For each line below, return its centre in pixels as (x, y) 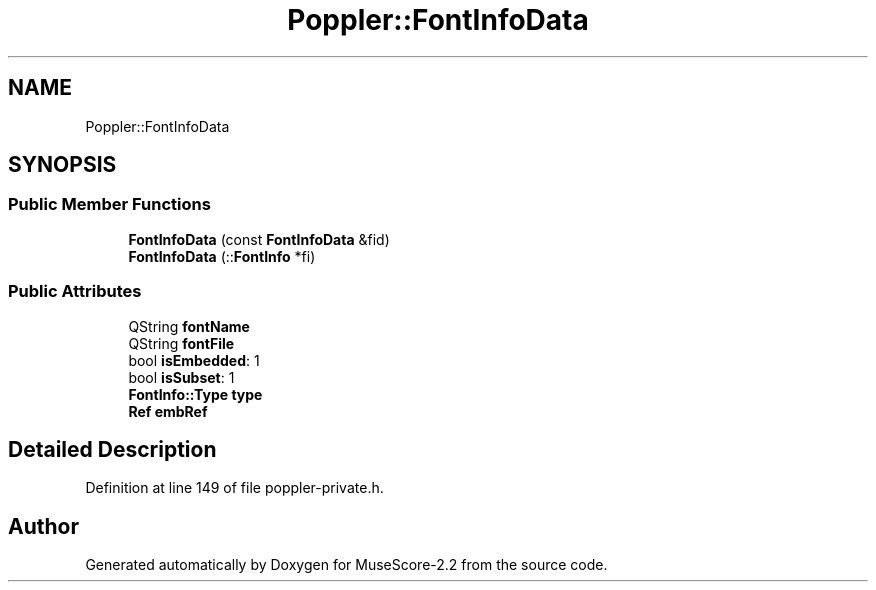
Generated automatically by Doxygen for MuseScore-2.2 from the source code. (346, 565)
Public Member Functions (109, 204)
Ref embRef (168, 411)
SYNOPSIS (62, 165)
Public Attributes (75, 291)
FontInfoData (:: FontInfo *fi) (222, 256)
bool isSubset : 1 (181, 377)
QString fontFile (181, 343)
